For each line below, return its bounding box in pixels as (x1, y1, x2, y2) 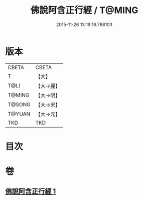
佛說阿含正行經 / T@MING (30, 5, 138, 16)
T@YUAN (8, 110, 31, 117)
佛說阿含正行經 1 (5, 187, 56, 196)
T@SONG (8, 101, 31, 108)
